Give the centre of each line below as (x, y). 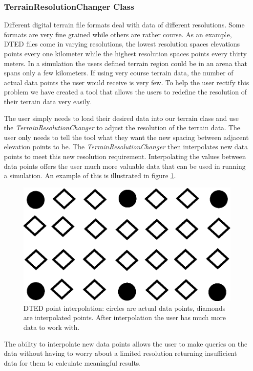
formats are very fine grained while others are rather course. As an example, (118, 34)
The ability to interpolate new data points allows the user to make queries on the (126, 343)
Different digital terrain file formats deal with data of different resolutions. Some (124, 25)
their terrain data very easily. (48, 101)
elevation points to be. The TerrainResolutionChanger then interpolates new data (126, 147)
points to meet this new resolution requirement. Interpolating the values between (125, 156)
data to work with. (52, 327)
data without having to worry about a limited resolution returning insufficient (121, 353)
